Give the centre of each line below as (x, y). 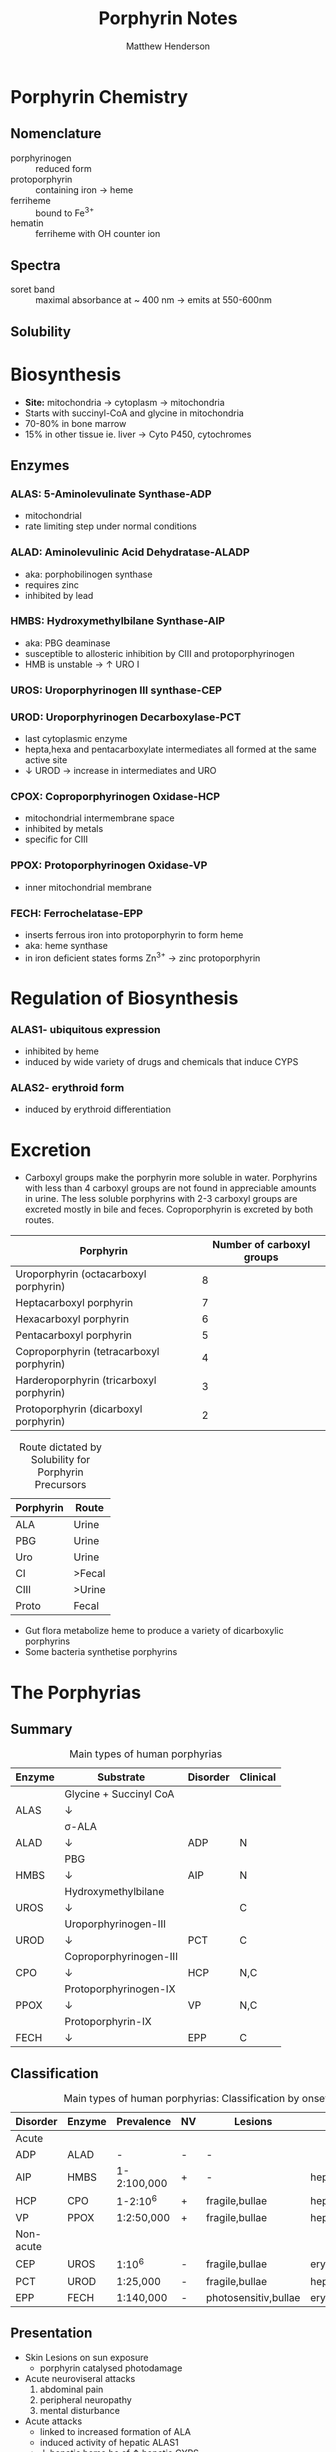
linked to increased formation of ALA (115, 2431)
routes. (39, 1220)
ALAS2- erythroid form (67, 1087)
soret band (32, 289)
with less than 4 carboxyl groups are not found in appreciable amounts (170, 1188)
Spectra (36, 265)
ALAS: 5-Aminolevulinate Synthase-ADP (111, 494)
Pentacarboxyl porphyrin (73, 1335)
